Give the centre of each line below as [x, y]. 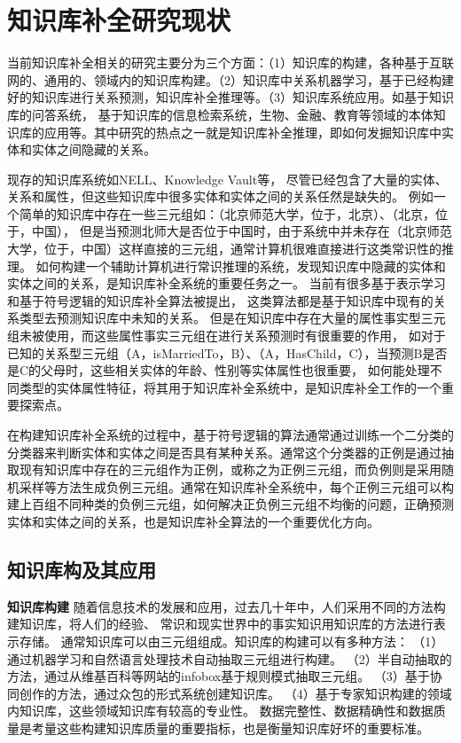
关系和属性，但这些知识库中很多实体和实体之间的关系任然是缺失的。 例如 [220, 196]
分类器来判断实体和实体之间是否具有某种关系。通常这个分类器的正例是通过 [224, 452]
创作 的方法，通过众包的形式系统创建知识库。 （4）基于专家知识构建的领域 [235, 693]
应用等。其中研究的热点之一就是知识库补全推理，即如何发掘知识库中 [242, 132]
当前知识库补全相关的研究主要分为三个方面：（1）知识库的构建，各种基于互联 [230, 63]
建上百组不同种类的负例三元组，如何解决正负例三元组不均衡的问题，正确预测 [230, 504]
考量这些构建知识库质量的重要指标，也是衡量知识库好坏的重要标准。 [230, 727]
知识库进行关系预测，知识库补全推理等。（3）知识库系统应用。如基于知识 [242, 97]
